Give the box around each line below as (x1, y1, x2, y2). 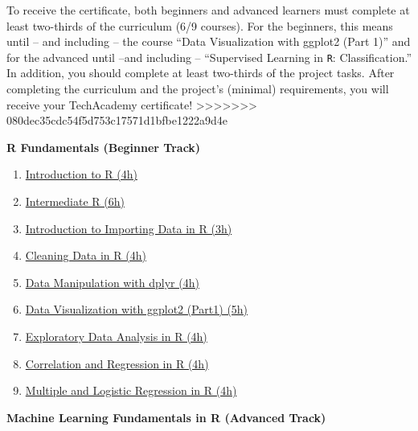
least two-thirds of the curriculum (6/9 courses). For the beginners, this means (6, 17, 393, 34)
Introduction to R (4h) (25, 166, 137, 183)
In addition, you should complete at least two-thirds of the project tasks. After (6, 64, 395, 81)
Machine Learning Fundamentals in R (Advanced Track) (6, 408, 326, 425)
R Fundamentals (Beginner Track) (6, 138, 201, 155)
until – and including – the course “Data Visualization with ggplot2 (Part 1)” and (6, 33, 411, 50)
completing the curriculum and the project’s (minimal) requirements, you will (6, 80, 389, 97)
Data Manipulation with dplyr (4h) (25, 273, 199, 290)
